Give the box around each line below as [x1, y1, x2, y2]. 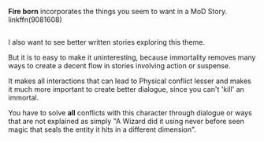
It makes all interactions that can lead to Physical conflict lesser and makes [8, 76, 252, 86]
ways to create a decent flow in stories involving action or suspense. [8, 61, 231, 71]
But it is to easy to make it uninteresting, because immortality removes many [8, 53, 256, 62]
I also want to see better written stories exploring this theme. [8, 38, 205, 47]
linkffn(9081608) [8, 15, 63, 24]
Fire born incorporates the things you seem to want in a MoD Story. [8, 7, 227, 16]
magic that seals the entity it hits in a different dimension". [8, 125, 197, 134]
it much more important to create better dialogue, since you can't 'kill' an [8, 85, 244, 94]
